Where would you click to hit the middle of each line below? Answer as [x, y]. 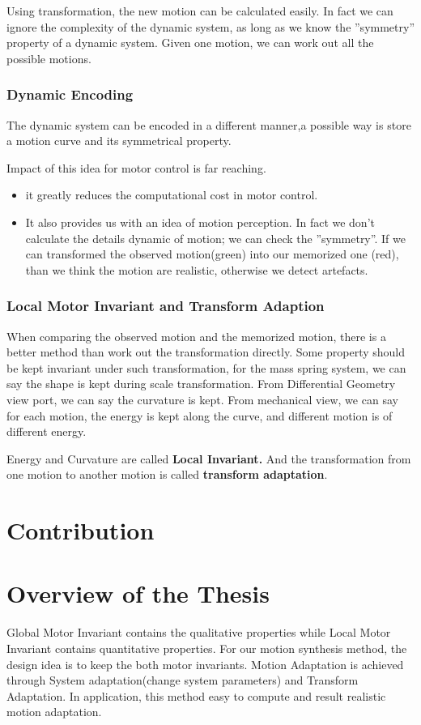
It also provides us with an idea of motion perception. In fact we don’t [200, 222]
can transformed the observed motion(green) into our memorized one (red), [212, 254]
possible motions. [49, 58]
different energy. [47, 431]
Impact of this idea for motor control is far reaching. [136, 167]
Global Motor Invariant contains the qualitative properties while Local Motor [199, 632]
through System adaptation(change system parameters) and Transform [183, 680]
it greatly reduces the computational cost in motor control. [172, 195]
